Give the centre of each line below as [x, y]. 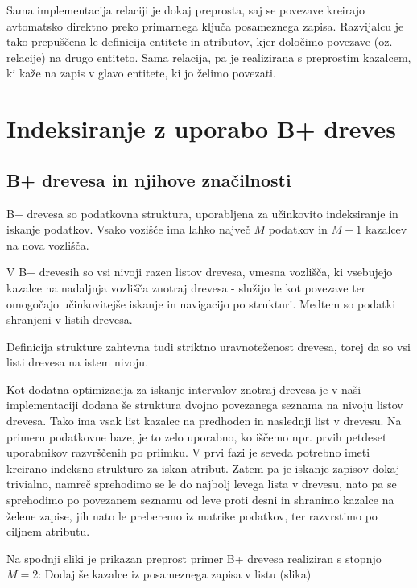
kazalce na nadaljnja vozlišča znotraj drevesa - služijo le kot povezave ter [186, 287]
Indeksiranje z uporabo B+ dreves [202, 128]
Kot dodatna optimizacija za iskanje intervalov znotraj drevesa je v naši [184, 389]
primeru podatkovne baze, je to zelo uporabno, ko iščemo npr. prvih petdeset [197, 436]
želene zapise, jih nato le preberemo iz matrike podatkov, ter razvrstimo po [192, 515]
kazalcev [386, 229]
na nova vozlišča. [48, 244]
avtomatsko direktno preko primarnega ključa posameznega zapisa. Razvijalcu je [205, 25]
